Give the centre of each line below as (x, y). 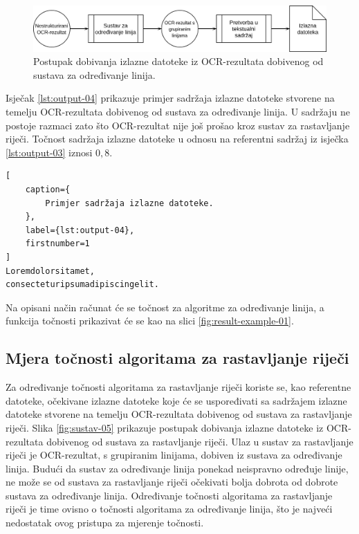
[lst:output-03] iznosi (49, 152)
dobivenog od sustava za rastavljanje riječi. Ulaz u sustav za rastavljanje (200, 441)
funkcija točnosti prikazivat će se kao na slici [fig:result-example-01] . (150, 321)
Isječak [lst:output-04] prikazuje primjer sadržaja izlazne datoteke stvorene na (170, 98)
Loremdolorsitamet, (50, 271)
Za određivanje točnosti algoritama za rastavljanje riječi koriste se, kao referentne (178, 387)
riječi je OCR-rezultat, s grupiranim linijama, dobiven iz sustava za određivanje (174, 455)
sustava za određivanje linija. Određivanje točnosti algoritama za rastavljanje (169, 495)
